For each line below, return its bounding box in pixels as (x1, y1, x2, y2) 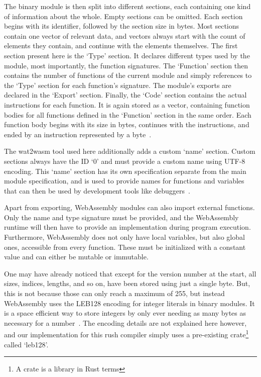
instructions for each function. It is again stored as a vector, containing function (4, 99, 250, 110)
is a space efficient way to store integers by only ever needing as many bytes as (4, 308, 246, 318)
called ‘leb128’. (4, 339, 49, 349)
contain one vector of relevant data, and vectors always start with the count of (4, 30, 245, 41)
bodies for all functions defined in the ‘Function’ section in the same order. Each (4, 109, 251, 120)
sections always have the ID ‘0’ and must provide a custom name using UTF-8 (4, 155, 245, 166)
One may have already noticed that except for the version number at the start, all (4, 268, 256, 278)
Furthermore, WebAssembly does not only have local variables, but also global (4, 232, 245, 242)
